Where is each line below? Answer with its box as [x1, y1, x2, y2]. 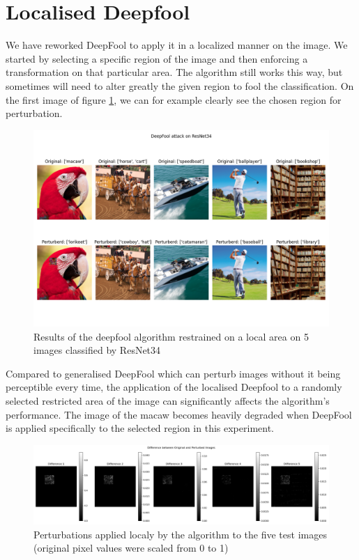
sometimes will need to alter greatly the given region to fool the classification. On [6, 78, 354, 93]
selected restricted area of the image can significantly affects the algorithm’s [6, 394, 330, 408]
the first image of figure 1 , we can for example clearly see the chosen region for [6, 92, 342, 107]
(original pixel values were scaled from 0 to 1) [33, 540, 229, 555]
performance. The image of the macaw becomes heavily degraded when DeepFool [6, 407, 352, 421]
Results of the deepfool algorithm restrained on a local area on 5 [33, 329, 309, 343]
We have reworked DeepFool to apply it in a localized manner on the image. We [6, 38, 348, 52]
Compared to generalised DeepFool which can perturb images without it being [6, 366, 341, 380]
